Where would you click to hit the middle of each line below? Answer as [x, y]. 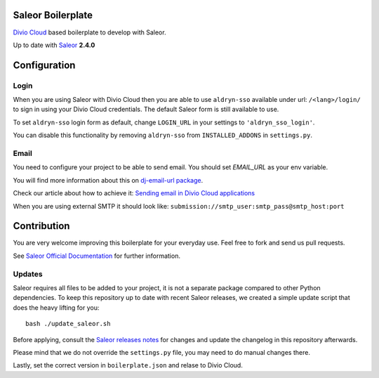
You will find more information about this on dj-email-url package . [108, 180]
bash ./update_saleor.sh [68, 324]
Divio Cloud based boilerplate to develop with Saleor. [89, 32]
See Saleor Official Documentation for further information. [97, 256]
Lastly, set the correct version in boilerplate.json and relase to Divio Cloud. [128, 365]
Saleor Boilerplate [53, 15]
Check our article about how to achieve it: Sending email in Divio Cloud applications [134, 193]
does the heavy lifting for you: [56, 307]
